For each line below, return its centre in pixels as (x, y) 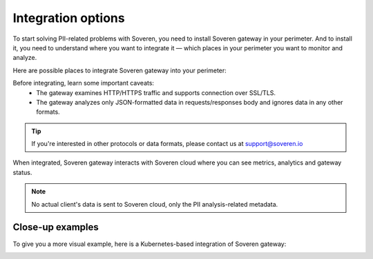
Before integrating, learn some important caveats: (84, 83)
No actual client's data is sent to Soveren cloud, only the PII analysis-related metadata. (155, 204)
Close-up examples (56, 227)
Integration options (69, 18)
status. (22, 172)
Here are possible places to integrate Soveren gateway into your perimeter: (120, 70)
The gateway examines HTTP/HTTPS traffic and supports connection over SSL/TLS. (156, 92)
